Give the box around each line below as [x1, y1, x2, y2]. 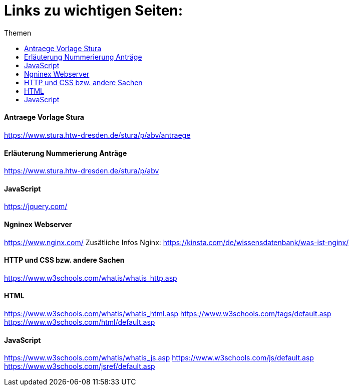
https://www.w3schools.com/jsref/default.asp [4, 362, 155, 371]
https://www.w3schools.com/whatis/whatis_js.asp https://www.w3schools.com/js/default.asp [4, 353, 314, 362]
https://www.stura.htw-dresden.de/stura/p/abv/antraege [4, 130, 191, 139]
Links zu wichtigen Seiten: [4, 2, 183, 19]
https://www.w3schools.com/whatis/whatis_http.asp [4, 273, 177, 282]
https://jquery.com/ [4, 202, 68, 211]
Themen [4, 28, 32, 37]
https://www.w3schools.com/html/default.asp [4, 318, 155, 327]
